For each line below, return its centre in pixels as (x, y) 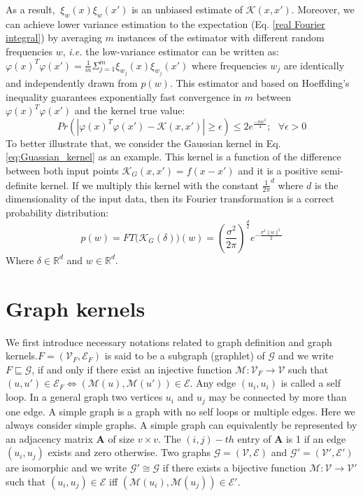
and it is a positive (278, 170)
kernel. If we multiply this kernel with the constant (149, 185)
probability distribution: (57, 213)
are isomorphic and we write (66, 468)
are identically (314, 65)
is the (327, 185)
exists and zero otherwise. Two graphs (129, 452)
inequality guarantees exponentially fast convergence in (124, 96)
